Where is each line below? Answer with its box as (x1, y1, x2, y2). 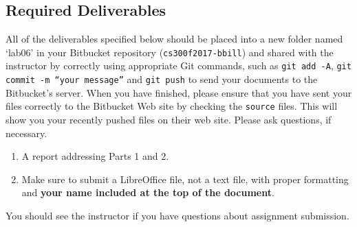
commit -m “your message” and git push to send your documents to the (6, 72, 318, 86)
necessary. (6, 126, 47, 140)
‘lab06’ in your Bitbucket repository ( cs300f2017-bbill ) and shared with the (6, 45, 334, 59)
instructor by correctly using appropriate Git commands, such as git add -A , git (6, 58, 351, 73)
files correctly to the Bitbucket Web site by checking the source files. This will (6, 99, 338, 113)
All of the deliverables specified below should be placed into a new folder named (6, 32, 343, 46)
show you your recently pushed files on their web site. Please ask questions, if (6, 112, 332, 127)
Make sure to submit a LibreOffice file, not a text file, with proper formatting (21, 171, 349, 186)
